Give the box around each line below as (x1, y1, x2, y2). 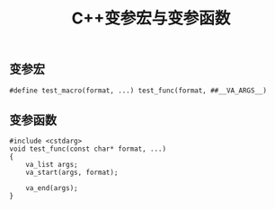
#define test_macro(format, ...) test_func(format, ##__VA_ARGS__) (9, 86, 268, 95)
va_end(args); (25, 184, 78, 193)
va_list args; (25, 161, 78, 170)
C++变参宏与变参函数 (71, 8, 231, 29)
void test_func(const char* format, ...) (9, 144, 167, 153)
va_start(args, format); (25, 168, 119, 178)
